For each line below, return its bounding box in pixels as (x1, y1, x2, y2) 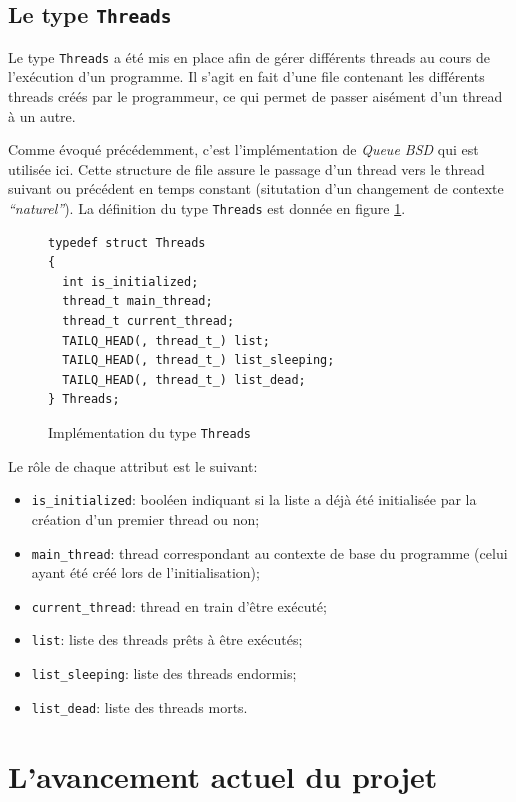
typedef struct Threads (48, 235, 206, 250)
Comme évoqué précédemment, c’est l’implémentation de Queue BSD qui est (8, 139, 479, 160)
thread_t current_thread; (62, 314, 235, 329)
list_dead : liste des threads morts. (31, 696, 248, 717)
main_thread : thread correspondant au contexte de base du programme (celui (31, 542, 508, 563)
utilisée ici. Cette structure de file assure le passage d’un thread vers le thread (8, 158, 485, 179)
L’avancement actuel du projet (8, 755, 438, 796)
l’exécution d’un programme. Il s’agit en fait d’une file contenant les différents (8, 66, 485, 87)
